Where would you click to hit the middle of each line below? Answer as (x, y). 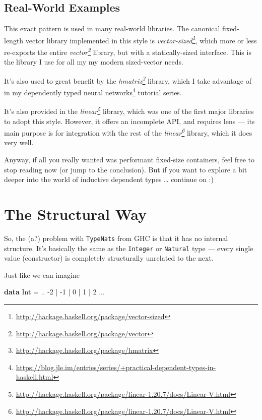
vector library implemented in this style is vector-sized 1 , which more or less (141, 39)
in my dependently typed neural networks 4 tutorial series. (93, 92)
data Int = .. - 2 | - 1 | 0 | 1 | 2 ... (54, 292)
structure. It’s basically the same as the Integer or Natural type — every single (129, 248)
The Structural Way (75, 214)
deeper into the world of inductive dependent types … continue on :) (109, 179)
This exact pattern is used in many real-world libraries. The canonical (112, 28)
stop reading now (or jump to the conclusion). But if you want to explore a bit (126, 169)
